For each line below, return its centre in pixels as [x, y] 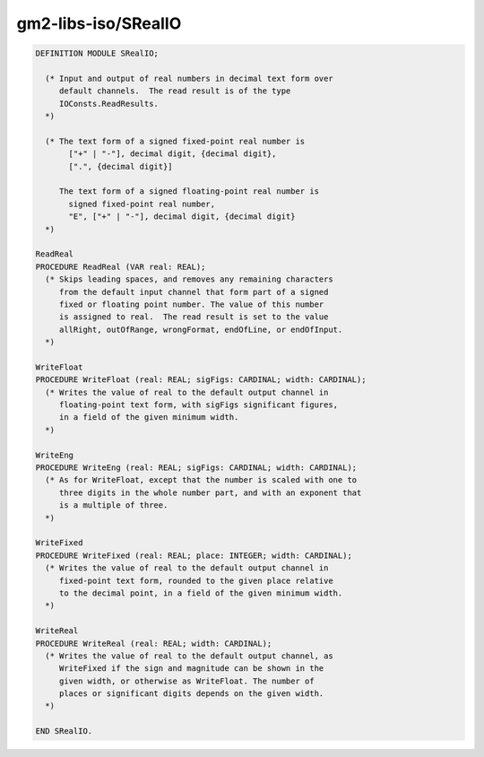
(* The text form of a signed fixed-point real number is [175, 141]
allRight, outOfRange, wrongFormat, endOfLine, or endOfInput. [201, 329]
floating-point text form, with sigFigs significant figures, [199, 405]
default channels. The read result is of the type [175, 91]
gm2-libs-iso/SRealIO [99, 23]
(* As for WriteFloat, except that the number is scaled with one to [201, 480]
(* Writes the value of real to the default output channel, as [189, 656]
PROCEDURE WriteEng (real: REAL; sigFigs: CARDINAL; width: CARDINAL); [196, 468]
